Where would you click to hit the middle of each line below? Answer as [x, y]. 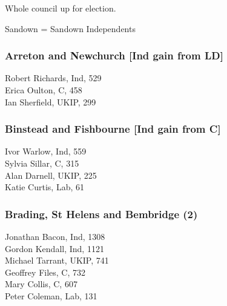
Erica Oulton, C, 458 [44, 90]
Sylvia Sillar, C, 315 [42, 163]
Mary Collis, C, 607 [41, 284]
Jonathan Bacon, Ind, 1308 [55, 236]
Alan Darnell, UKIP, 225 [51, 175]
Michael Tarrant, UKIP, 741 [57, 260]
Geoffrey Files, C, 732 [45, 272]
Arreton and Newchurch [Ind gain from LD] [114, 55]
